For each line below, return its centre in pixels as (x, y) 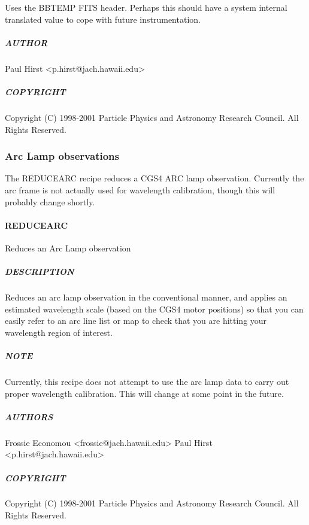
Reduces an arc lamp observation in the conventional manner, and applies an (146, 297)
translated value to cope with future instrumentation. (103, 19)
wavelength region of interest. (59, 332)
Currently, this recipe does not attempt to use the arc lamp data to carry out (147, 381)
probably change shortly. (50, 201)
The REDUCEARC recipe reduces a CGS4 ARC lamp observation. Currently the (154, 178)
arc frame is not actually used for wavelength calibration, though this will (140, 189)
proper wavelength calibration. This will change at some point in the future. (144, 393)
